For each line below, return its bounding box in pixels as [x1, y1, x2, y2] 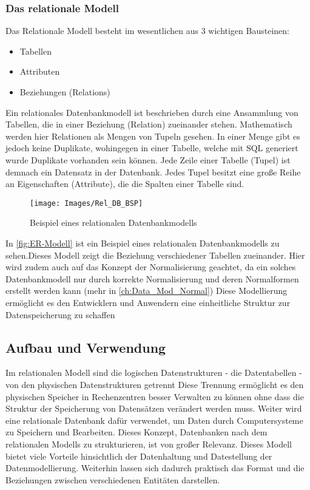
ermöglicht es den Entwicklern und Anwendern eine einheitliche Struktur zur [5, 296, 291, 308]
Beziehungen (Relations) [19, 86, 110, 98]
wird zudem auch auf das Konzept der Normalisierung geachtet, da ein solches [5, 260, 296, 273]
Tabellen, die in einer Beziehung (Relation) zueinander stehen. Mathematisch [5, 118, 292, 131]
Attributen [19, 65, 60, 78]
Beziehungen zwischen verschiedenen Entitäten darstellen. [5, 473, 220, 486]
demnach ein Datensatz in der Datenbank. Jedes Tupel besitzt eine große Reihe [5, 165, 301, 178]
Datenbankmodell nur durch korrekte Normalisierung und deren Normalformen [5, 272, 299, 285]
